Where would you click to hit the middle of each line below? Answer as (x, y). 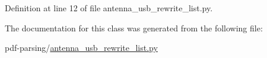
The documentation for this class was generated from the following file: (134, 28)
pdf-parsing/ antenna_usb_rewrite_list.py (81, 48)
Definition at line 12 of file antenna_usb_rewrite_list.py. (109, 8)
